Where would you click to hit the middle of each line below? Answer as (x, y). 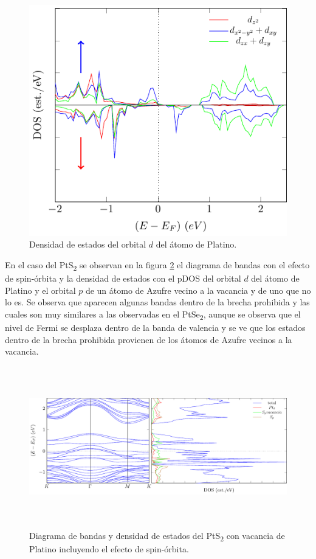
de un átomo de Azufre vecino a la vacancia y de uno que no (198, 290)
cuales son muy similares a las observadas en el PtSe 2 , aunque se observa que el (153, 314)
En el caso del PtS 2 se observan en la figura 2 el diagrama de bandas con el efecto (157, 265)
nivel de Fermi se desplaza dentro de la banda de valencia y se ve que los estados (155, 327)
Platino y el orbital (40, 290)
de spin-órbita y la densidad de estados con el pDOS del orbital (123, 278)
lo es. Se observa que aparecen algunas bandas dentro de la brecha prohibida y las (157, 302)
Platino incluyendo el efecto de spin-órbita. (109, 548)
